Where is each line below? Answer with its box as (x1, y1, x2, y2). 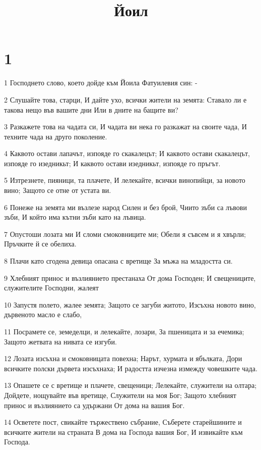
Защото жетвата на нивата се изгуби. (4, 336, 117, 346)
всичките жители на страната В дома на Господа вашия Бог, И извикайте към (4, 426, 243, 437)
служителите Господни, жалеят (4, 282, 99, 293)
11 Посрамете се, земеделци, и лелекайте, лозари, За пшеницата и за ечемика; (4, 326, 244, 336)
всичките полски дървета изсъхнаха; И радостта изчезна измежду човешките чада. (4, 363, 257, 373)
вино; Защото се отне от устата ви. (4, 185, 111, 195)
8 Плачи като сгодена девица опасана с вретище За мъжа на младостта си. (4, 256, 233, 266)
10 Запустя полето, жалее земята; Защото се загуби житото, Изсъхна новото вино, (4, 299, 256, 310)
